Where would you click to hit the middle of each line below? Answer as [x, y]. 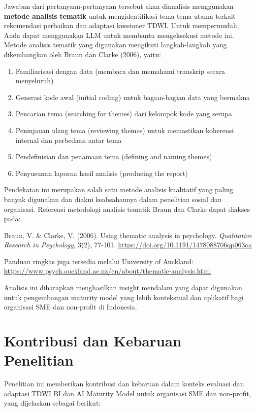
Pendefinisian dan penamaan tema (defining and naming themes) [114, 156]
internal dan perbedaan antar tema [68, 140]
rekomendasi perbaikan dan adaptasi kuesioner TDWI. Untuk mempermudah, [122, 25]
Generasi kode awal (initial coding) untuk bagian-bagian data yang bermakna [133, 97]
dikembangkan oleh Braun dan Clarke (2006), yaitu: [82, 54]
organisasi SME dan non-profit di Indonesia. [71, 307]
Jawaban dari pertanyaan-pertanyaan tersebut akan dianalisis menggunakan [119, 6]
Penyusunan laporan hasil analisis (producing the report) [102, 173]
